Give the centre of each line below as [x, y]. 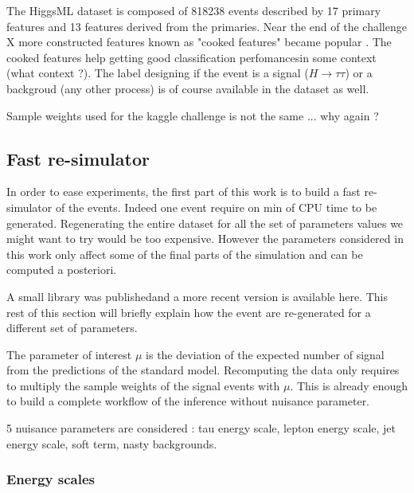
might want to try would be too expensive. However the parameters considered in [205, 239]
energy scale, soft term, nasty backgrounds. [112, 443]
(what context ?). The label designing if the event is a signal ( [158, 73]
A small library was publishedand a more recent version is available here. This [197, 296]
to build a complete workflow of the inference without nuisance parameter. [188, 401]
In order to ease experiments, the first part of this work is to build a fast [184, 192]
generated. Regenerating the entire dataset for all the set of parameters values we [205, 223]
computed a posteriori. [62, 270]
